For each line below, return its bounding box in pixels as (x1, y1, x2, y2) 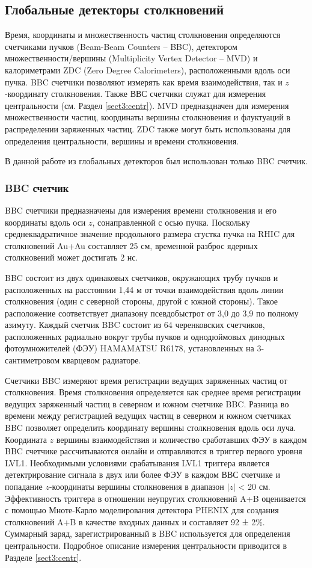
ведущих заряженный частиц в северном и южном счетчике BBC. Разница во (5, 397, 289, 410)
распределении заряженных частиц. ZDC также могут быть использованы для (5, 122, 291, 135)
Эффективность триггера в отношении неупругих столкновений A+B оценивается (5, 492, 306, 504)
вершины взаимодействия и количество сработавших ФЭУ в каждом (56, 433, 307, 445)
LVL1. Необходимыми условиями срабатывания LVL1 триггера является (5, 456, 270, 469)
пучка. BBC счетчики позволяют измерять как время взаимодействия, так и (5, 75, 283, 88)
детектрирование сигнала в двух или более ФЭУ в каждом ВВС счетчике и (5, 468, 280, 481)
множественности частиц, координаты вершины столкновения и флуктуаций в (5, 111, 290, 123)
